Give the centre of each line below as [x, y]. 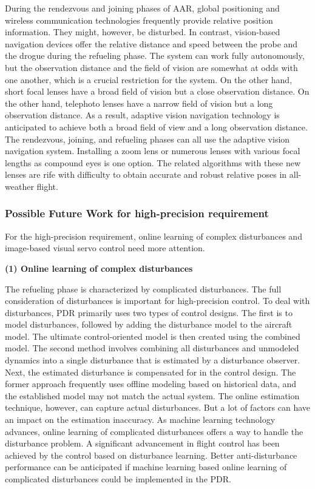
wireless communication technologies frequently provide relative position [139, 20]
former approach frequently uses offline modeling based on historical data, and [151, 384]
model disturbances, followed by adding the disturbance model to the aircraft [149, 324]
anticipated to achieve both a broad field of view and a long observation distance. [156, 126]
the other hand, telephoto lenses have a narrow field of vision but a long [139, 103]
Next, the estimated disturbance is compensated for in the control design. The [151, 372]
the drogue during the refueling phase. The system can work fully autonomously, [155, 56]
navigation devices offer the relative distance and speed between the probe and [151, 43]
